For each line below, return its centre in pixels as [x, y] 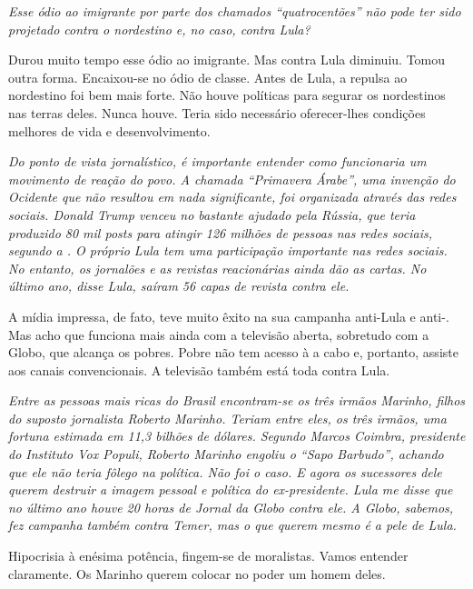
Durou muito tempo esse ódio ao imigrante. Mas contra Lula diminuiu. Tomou [227, 60]
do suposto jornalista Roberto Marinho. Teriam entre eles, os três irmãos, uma [227, 418]
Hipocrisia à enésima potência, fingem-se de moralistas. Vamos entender [208, 556]
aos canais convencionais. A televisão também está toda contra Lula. [199, 369]
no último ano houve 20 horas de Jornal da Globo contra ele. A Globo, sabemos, [231, 507]
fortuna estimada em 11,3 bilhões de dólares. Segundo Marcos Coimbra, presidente [237, 436]
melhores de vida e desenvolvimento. [109, 130]
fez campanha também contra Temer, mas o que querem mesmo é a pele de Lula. [232, 525]
